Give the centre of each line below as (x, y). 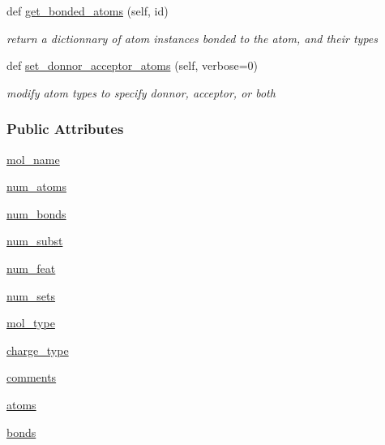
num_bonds (36, 213)
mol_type (31, 323)
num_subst (35, 241)
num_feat (31, 268)
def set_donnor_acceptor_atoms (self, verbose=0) (132, 65)
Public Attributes (65, 129)
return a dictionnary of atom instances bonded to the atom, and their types (192, 38)
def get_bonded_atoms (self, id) (88, 11)
